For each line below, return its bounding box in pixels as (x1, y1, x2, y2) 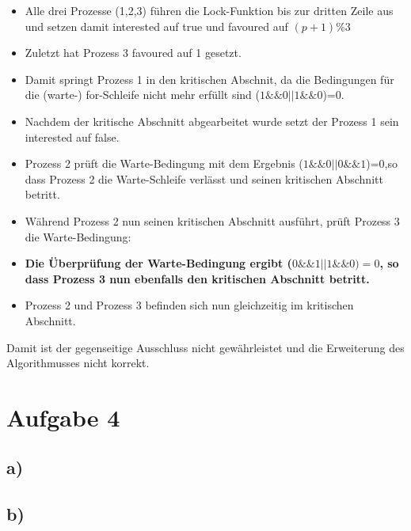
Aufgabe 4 (6, 400, 120, 433)
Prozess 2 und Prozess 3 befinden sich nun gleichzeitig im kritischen (25, 297, 354, 313)
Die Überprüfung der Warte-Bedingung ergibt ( (25, 255, 292, 271)
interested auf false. (25, 128, 120, 145)
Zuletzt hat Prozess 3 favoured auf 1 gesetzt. (25, 44, 242, 61)
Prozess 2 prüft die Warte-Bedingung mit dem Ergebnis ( (25, 155, 303, 172)
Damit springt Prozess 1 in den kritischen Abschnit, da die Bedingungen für (25, 70, 394, 87)
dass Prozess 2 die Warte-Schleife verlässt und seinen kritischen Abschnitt (25, 170, 383, 187)
